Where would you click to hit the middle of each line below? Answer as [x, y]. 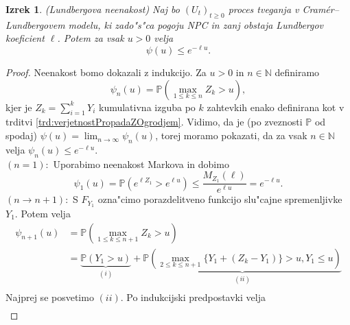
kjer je [19, 107]
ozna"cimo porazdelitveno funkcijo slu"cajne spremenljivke [220, 199]
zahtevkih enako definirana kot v [276, 107]
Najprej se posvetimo [50, 297]
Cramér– [320, 9]
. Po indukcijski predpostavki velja [193, 297]
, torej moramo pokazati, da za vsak [231, 135]
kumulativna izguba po [147, 107]
